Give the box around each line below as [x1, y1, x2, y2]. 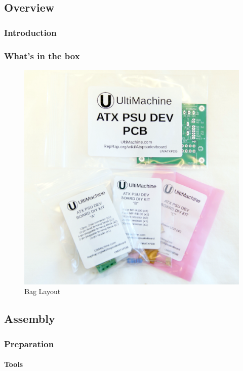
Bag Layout [24, 286, 61, 297]
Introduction [4, 26, 57, 38]
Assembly [4, 311, 55, 326]
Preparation [4, 337, 54, 350]
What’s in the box [4, 49, 80, 62]
